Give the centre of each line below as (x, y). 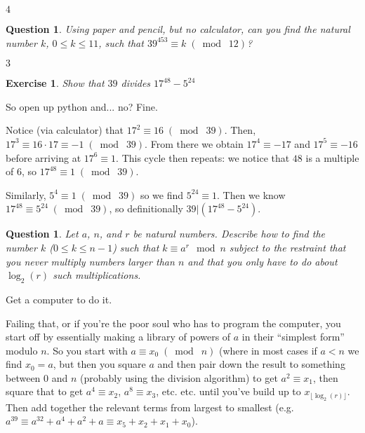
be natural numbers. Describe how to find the (229, 234)
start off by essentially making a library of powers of (118, 337)
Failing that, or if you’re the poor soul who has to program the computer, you (173, 323)
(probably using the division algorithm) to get (179, 377)
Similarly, (26, 194)
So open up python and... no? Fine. (82, 106)
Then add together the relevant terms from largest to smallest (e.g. (150, 407)
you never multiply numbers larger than (90, 261)
